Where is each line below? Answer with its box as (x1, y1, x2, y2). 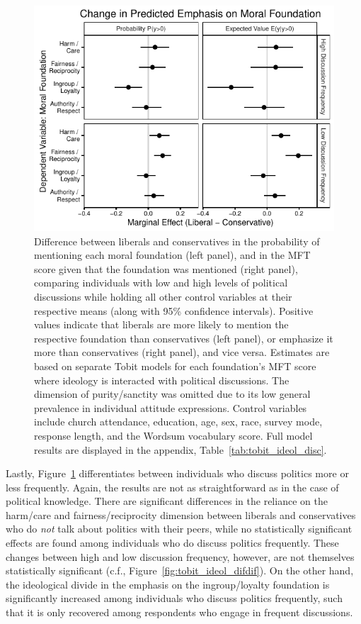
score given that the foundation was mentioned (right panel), (34, 261, 298, 276)
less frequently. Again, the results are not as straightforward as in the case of (6, 479, 339, 494)
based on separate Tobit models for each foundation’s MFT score (34, 358, 316, 373)
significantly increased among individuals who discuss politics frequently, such (6, 591, 343, 606)
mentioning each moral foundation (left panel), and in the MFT (34, 247, 311, 262)
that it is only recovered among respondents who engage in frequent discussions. (6, 605, 353, 620)
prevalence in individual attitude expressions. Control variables (34, 400, 307, 415)
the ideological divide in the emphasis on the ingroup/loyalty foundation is (6, 576, 330, 591)
